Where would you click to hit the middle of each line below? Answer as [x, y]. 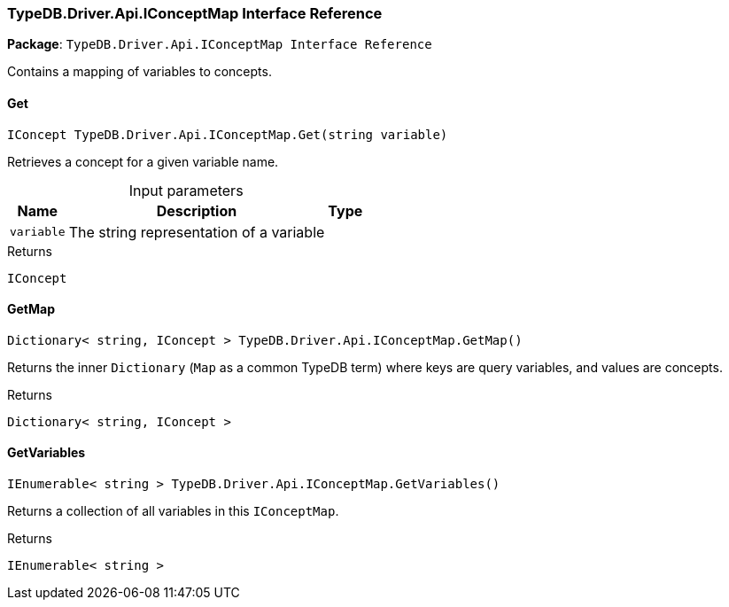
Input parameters [186, 190]
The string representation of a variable [197, 232]
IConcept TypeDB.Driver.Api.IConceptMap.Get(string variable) [228, 134]
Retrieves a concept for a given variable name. [143, 161]
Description [197, 210]
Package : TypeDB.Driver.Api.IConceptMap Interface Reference [220, 44]
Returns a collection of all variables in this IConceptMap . [173, 511]
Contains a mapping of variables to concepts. [140, 72]
